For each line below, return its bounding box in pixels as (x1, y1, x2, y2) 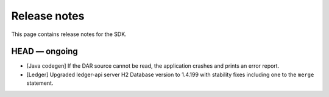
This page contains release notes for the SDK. (11, 31, 127, 38)
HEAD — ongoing (11, 46, 79, 57)
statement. (26, 79, 54, 87)
